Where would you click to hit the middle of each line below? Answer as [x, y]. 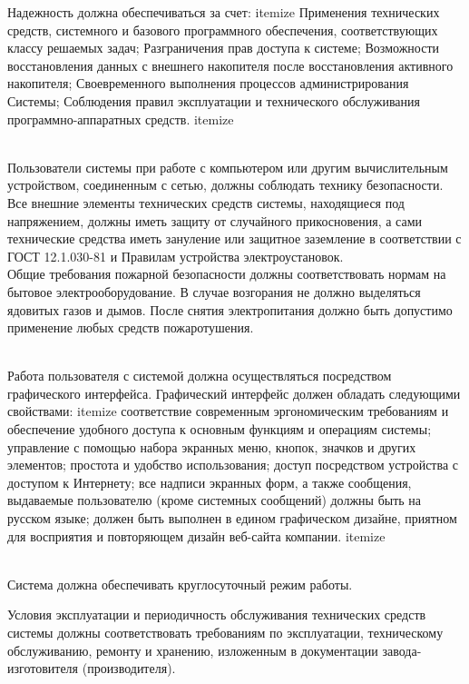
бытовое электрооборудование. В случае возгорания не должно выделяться [214, 291]
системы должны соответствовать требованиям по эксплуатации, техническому [225, 632]
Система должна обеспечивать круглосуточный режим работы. [180, 584]
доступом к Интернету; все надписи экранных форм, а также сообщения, [210, 482]
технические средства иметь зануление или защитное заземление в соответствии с [234, 238]
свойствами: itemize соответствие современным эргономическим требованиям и [228, 411]
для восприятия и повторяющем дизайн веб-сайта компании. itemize [196, 535]
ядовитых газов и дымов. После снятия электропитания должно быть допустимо [230, 309]
